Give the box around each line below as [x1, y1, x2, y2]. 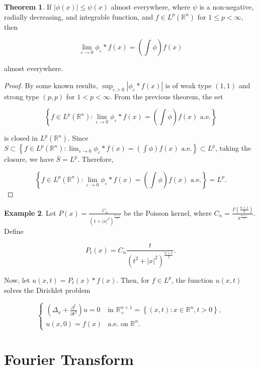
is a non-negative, [199, 2, 254, 12]
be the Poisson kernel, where [124, 207, 212, 218]
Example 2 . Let [4, 207, 56, 218]
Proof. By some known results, [4, 80, 98, 90]
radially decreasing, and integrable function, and [4, 11, 153, 22]
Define [4, 225, 24, 236]
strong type [4, 91, 39, 101]
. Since [68, 133, 89, 143]
